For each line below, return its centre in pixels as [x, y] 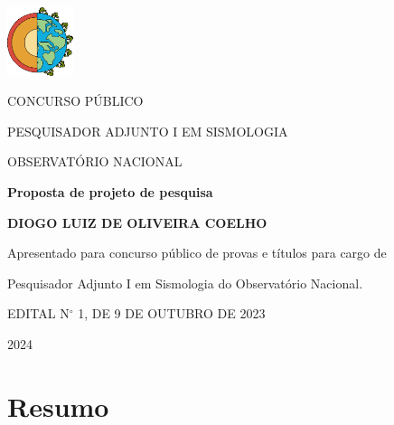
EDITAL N [38, 313]
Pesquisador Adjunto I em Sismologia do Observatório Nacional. [185, 283]
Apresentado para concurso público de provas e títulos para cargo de [197, 253]
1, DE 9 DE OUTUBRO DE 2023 [172, 313]
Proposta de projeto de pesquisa [110, 191]
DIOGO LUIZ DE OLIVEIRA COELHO [137, 222]
